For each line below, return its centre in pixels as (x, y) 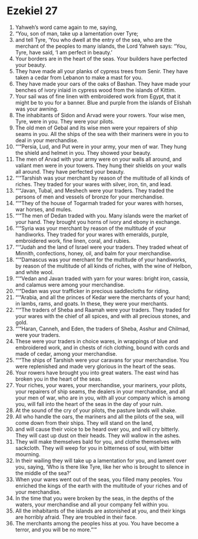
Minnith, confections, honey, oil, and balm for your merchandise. (93, 253)
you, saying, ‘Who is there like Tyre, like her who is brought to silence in (102, 467)
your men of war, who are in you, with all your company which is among (103, 398)
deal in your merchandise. (47, 140)
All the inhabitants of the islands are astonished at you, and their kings (100, 511)
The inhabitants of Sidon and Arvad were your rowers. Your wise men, (100, 115)
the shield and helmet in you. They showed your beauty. (83, 152)
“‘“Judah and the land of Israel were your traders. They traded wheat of (102, 247)
